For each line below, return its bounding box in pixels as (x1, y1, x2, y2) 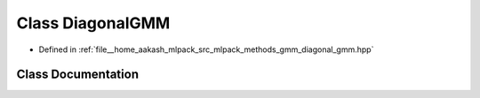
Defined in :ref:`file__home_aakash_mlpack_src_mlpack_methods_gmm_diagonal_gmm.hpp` (38, 44, 374, 55)
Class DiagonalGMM (16, 13, 171, 33)
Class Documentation (16, 67, 140, 82)
